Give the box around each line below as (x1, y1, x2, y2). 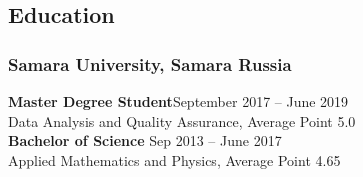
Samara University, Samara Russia (8, 51, 292, 76)
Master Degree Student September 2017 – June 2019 (8, 91, 349, 111)
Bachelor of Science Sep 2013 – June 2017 (8, 130, 282, 151)
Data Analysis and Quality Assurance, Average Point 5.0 (8, 110, 356, 131)
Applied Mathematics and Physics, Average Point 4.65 (8, 149, 341, 170)
